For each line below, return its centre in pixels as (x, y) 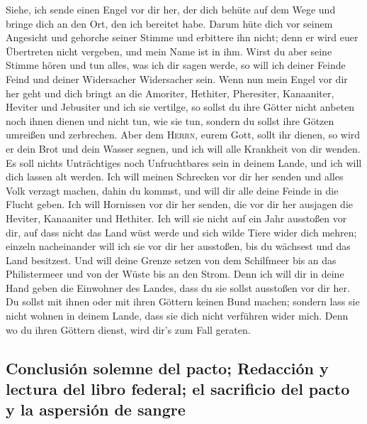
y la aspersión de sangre (96, 409)
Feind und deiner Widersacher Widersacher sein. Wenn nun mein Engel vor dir (177, 78)
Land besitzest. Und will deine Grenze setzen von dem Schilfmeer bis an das (171, 260)
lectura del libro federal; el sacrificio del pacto (178, 389)
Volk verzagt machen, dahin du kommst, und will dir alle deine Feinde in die (172, 190)
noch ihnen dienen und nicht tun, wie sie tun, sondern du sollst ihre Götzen (170, 120)
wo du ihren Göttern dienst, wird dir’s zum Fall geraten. (128, 329)
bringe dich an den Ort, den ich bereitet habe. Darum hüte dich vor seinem (169, 23)
